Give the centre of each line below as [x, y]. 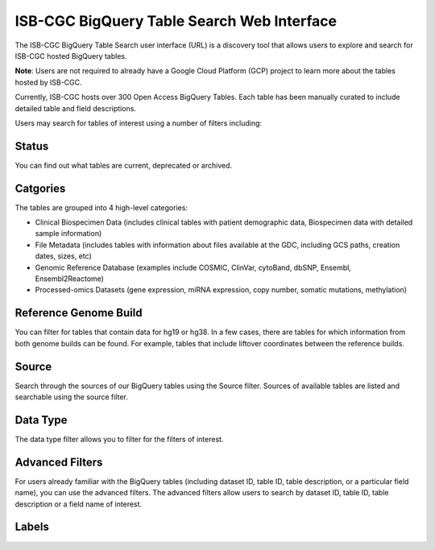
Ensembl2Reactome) [70, 279]
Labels [32, 527]
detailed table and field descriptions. [76, 108]
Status [32, 146]
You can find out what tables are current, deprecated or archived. [124, 165]
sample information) [68, 234]
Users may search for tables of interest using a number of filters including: [138, 123]
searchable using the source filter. [71, 397]
